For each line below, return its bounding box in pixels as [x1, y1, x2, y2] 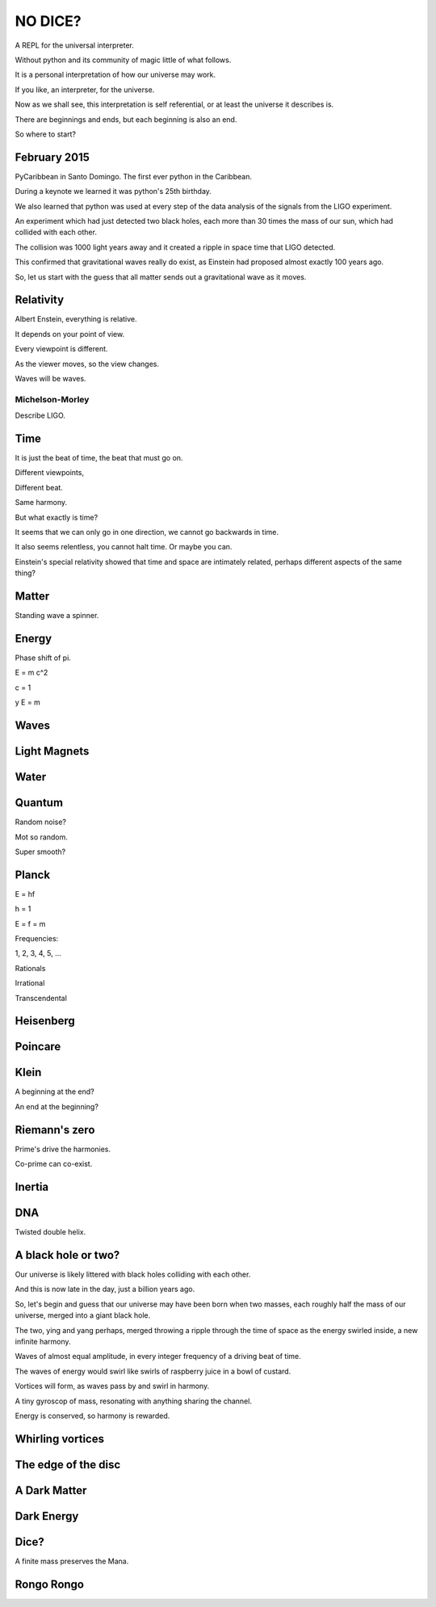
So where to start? [15, 129, 77, 139]
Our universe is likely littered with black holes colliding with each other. [15, 1269, 251, 1279]
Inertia [15, 1180, 49, 1193]
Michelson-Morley [15, 393, 90, 405]
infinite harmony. [15, 1336, 72, 1346]
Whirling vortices [15, 1432, 105, 1445]
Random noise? [15, 817, 67, 827]
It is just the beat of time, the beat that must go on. [15, 453, 183, 463]
